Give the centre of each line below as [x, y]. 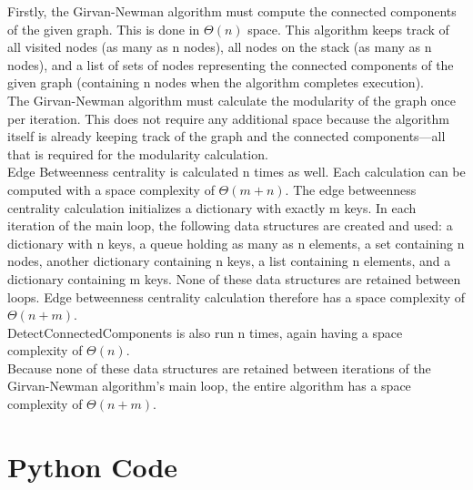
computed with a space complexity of [111, 189]
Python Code [93, 466]
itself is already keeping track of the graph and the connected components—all [226, 136]
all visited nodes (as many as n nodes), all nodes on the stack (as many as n [220, 47]
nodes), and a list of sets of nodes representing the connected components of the [231, 64]
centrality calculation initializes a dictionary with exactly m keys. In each [212, 207]
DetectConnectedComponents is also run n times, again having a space [205, 332]
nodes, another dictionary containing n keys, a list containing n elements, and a [229, 261]
